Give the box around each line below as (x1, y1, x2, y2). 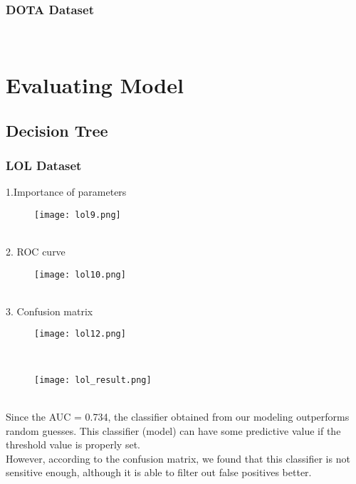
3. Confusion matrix (6, 303, 93, 318)
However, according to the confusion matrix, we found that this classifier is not (6, 451, 350, 465)
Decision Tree (6, 119, 108, 141)
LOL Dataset (6, 156, 82, 174)
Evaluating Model (6, 70, 184, 99)
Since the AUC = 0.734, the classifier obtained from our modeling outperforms (6, 409, 350, 423)
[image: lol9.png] (34, 209, 121, 220)
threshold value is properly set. (6, 437, 140, 452)
